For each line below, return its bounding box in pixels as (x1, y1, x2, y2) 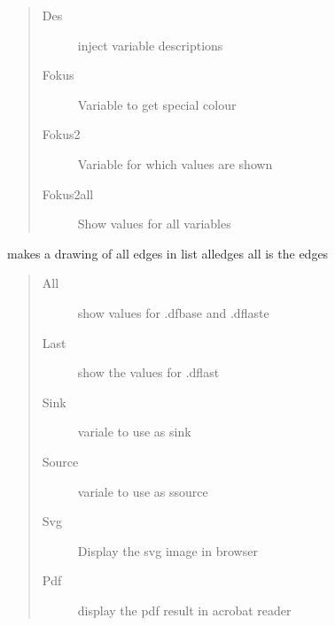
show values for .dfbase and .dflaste (77, 303, 269, 321)
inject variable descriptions (77, 35, 223, 54)
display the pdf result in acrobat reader (77, 600, 292, 619)
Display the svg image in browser (77, 541, 258, 560)
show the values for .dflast (77, 363, 220, 382)
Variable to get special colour (77, 95, 237, 113)
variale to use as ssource (77, 482, 208, 500)
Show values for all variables (77, 214, 231, 233)
